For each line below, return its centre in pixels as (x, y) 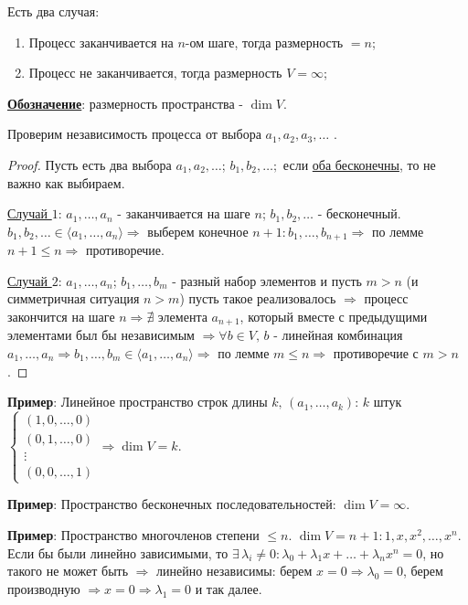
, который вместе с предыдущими (334, 316)
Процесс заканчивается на (101, 42)
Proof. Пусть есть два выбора (90, 164)
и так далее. (229, 588)
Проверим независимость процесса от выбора (134, 134)
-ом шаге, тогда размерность (264, 42)
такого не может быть (68, 571)
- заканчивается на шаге (184, 213)
